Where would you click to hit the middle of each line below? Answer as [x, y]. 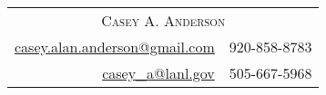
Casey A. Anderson [163, 20]
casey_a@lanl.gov [158, 73]
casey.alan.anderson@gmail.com [115, 47]
